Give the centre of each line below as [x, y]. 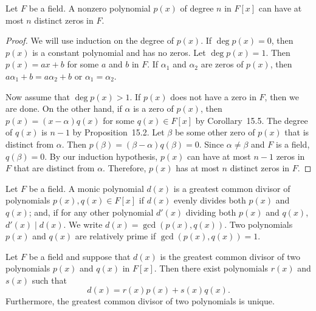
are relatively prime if [115, 236]
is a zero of [153, 108]
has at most [197, 168]
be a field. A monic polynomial [86, 188]
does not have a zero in [213, 96]
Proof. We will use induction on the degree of [90, 40]
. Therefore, [125, 168]
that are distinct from [54, 168]
